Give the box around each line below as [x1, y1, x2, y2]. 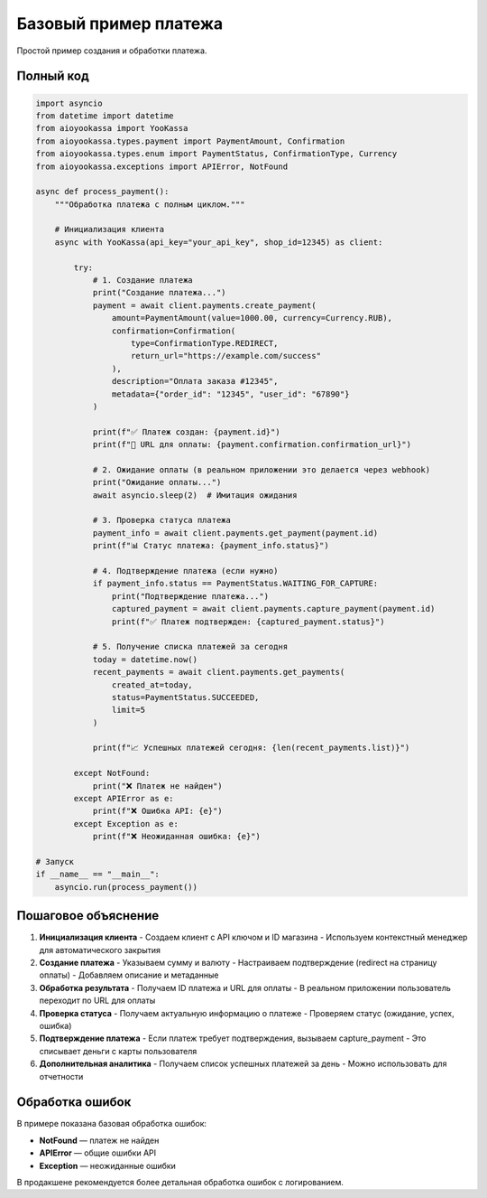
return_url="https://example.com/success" [131, 351, 322, 361]
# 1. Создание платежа [92, 276, 193, 285]
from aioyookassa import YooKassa [35, 123, 188, 134]
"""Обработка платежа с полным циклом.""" [54, 199, 245, 210]
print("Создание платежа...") [92, 287, 226, 298]
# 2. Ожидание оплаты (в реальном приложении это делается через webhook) [92, 464, 431, 474]
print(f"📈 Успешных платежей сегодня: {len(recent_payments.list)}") [92, 743, 410, 753]
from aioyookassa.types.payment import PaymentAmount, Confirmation [35, 136, 345, 146]
